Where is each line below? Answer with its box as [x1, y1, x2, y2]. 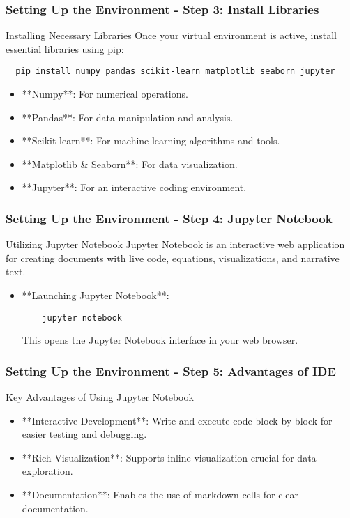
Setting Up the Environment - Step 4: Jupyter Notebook [6, 209, 333, 227]
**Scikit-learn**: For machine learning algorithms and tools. [22, 133, 280, 148]
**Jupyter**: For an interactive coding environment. [22, 180, 247, 195]
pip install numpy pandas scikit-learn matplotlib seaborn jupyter [15, 66, 335, 77]
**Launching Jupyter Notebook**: [22, 288, 169, 303]
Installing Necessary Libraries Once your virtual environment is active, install [6, 28, 337, 43]
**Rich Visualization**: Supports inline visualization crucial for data [22, 450, 317, 464]
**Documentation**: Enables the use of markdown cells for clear [22, 487, 299, 502]
